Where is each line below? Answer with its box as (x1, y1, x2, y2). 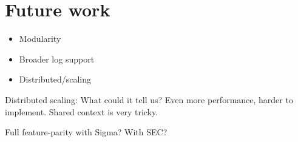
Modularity (19, 32, 61, 45)
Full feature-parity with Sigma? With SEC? (5, 126, 168, 138)
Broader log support (19, 52, 95, 65)
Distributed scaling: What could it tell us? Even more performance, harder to (5, 93, 293, 106)
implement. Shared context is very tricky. (5, 105, 158, 118)
